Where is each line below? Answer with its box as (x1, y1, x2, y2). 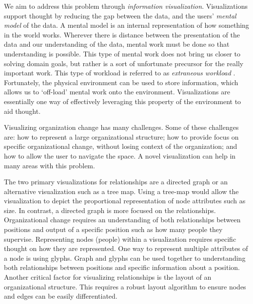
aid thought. (4, 106, 41, 116)
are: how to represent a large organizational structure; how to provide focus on (4, 131, 239, 142)
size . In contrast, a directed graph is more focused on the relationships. (4, 205, 216, 215)
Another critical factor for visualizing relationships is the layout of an (4, 272, 212, 282)
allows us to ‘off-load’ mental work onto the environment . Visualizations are (4, 87, 230, 97)
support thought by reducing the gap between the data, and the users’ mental (4, 10, 236, 20)
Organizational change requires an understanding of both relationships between (4, 215, 241, 225)
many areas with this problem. (4, 160, 95, 170)
